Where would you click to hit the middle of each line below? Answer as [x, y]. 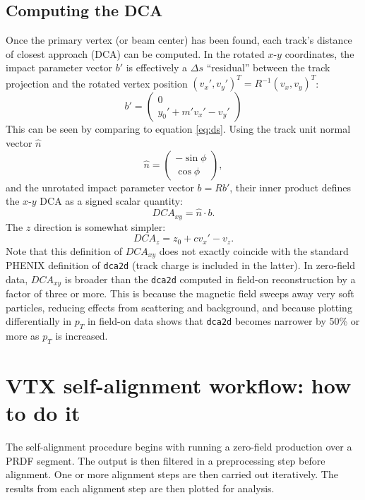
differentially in [39, 321]
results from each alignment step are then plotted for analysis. [140, 488]
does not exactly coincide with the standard [254, 250]
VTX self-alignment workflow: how [179, 385]
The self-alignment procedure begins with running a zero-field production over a [179, 447]
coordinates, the [319, 53]
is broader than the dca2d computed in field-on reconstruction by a [210, 279]
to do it [43, 413]
